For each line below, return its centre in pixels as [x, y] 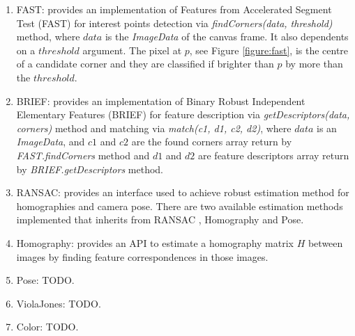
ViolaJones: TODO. [59, 303]
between [325, 242]
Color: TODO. [47, 327]
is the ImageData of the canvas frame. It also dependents [227, 37]
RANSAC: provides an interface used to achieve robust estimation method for [183, 192]
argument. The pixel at [132, 50]
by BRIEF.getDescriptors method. [90, 169]
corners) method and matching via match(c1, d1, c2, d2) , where [154, 128]
